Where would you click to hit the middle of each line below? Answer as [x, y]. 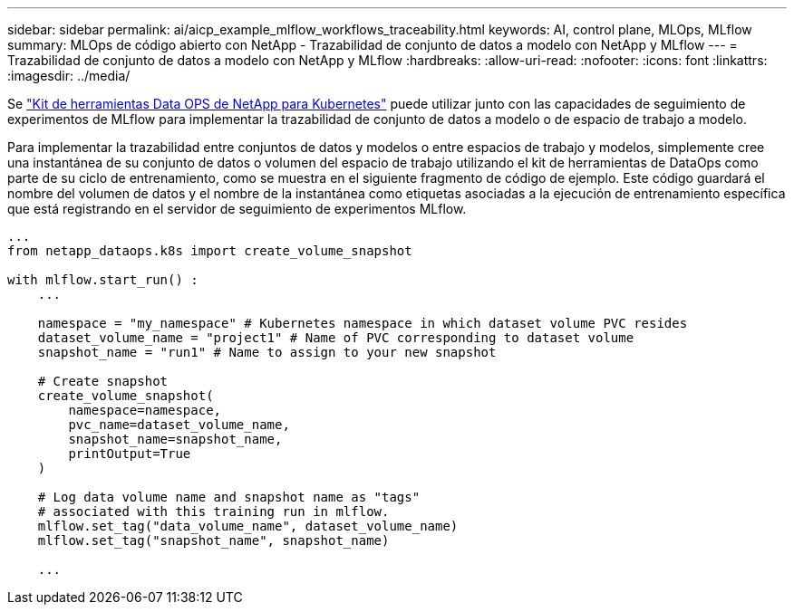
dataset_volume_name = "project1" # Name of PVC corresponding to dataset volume [336, 338]
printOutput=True [130, 454]
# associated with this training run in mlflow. [213, 512]
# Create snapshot [103, 381]
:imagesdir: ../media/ [69, 76]
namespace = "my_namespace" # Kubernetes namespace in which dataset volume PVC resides [363, 323]
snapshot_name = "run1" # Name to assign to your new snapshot [267, 352]
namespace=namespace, [145, 410]
